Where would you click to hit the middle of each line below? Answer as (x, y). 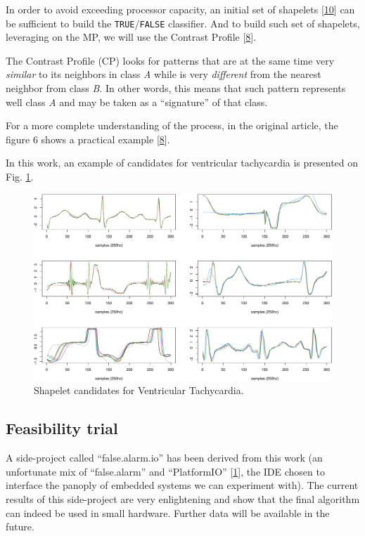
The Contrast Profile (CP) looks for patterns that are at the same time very (170, 60)
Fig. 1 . (20, 176)
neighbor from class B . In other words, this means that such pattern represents (176, 88)
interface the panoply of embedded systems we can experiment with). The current (182, 485)
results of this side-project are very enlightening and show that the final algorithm (183, 499)
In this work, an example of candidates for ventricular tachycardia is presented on (182, 163)
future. (20, 527)
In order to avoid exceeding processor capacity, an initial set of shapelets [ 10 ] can (180, 9)
